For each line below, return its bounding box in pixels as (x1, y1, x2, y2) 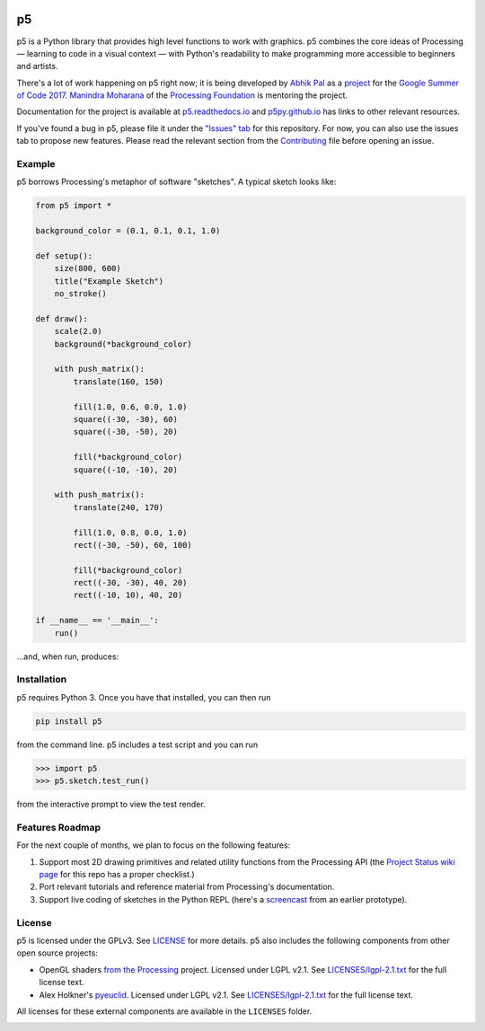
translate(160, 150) (73, 376, 164, 386)
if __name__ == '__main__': (35, 615, 159, 626)
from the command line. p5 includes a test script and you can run (16, 739, 259, 750)
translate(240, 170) (73, 502, 164, 512)
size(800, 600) (54, 263, 121, 274)
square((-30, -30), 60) (73, 414, 179, 425)
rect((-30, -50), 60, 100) (73, 540, 192, 550)
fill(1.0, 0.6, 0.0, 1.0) (73, 401, 188, 412)
